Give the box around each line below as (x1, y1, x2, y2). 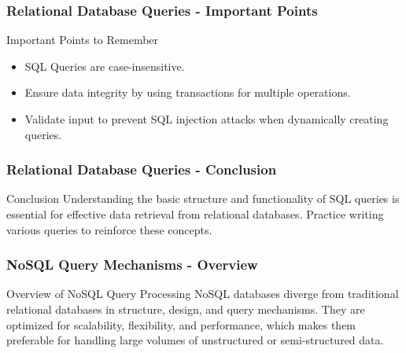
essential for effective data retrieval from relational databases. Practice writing (6, 206, 384, 222)
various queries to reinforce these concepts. (6, 221, 212, 237)
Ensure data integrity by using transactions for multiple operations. (24, 84, 351, 101)
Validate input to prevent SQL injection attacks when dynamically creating (24, 111, 389, 127)
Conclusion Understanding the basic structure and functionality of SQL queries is (6, 190, 400, 207)
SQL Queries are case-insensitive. (24, 57, 185, 74)
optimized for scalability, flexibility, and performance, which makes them (6, 316, 356, 333)
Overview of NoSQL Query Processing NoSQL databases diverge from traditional (6, 285, 399, 302)
